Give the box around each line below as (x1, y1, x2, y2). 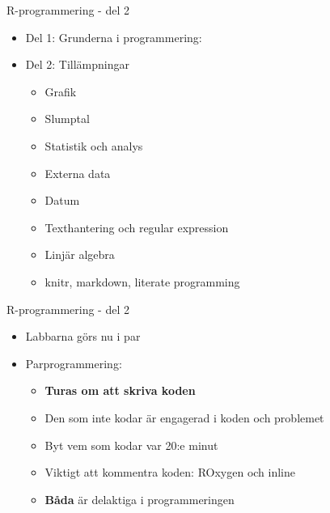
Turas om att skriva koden (44, 382, 196, 399)
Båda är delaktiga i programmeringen (44, 490, 235, 507)
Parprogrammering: (25, 354, 122, 371)
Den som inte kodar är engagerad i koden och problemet (44, 409, 324, 426)
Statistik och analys (44, 137, 143, 154)
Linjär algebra (44, 246, 115, 263)
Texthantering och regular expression (44, 218, 229, 235)
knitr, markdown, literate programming (44, 273, 240, 290)
